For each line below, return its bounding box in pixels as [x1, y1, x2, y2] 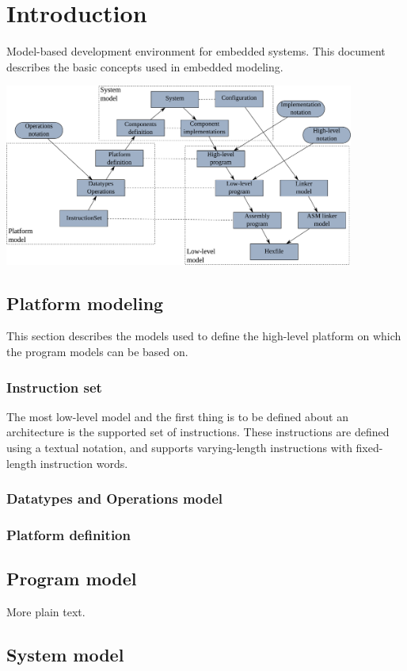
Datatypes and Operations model [6, 489, 223, 508]
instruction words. [40, 454, 128, 471]
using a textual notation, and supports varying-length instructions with [6, 439, 352, 456]
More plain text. [6, 604, 86, 620]
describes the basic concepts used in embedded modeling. [6, 58, 283, 75]
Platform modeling [6, 290, 164, 315]
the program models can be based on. [6, 343, 188, 360]
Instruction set [6, 377, 102, 397]
